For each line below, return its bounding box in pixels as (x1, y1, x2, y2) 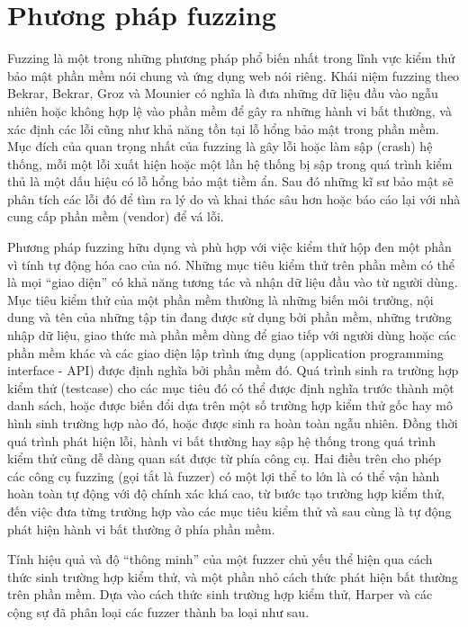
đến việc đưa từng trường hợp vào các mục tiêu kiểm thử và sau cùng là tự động (7, 501, 452, 520)
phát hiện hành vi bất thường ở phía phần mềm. (7, 519, 275, 538)
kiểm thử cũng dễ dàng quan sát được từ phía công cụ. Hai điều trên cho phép (7, 449, 441, 468)
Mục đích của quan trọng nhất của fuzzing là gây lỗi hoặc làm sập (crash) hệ (7, 137, 433, 156)
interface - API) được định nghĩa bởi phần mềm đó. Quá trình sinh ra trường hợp (7, 361, 459, 380)
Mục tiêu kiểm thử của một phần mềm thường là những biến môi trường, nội (7, 290, 434, 309)
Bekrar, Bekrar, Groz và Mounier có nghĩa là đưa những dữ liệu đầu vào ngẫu (7, 84, 438, 103)
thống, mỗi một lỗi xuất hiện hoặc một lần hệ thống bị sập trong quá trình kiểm (7, 154, 453, 173)
